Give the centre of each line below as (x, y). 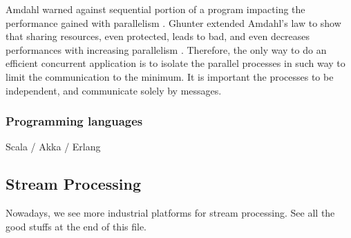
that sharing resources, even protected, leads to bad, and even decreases (158, 36)
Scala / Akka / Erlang (53, 147)
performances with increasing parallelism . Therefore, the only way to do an (166, 49)
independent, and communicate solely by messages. (114, 90)
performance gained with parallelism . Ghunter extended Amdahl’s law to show (173, 22)
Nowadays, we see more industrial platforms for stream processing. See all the (170, 213)
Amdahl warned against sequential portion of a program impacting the (155, 9)
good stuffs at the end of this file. (76, 226)
